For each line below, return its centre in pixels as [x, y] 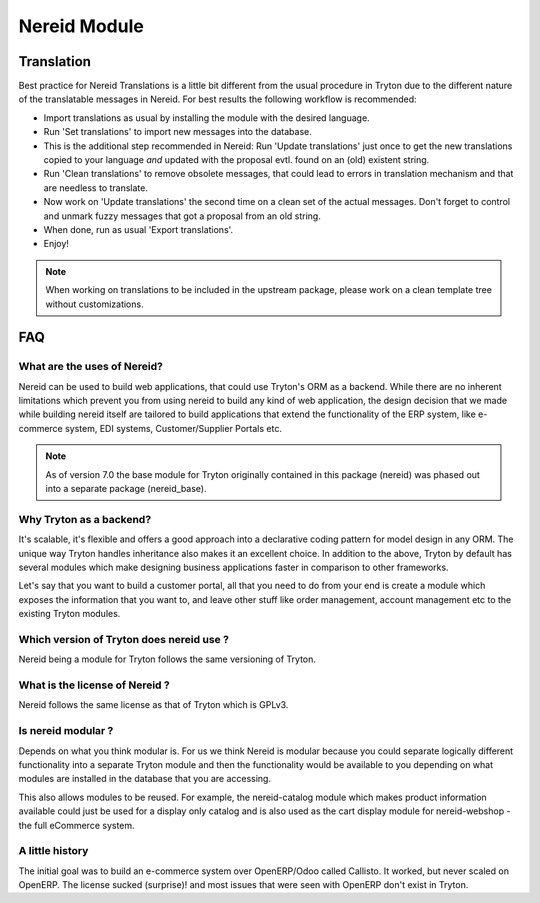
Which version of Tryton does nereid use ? [124, 639]
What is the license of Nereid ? [94, 685]
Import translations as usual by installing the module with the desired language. [206, 117]
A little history [53, 851]
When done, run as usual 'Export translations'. [138, 229]
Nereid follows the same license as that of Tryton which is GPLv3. [153, 705]
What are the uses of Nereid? [91, 367]
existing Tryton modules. [69, 614]
